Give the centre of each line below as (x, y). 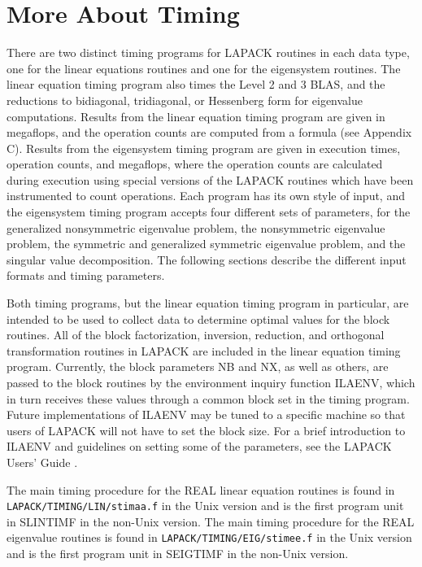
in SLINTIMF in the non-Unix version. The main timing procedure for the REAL (211, 521)
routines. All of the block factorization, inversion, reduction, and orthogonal (196, 335)
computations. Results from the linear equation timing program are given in (196, 116)
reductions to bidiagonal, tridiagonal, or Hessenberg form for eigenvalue (185, 100)
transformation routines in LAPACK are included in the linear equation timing (204, 350)
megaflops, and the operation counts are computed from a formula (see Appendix (209, 132)
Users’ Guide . (42, 462)
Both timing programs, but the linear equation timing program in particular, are (208, 303)
